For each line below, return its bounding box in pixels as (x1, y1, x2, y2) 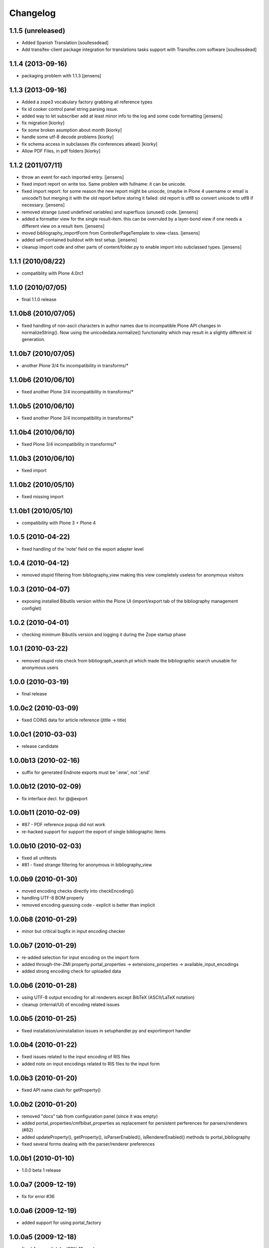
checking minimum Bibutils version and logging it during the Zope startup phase (21, 631, 186, 637)
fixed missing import (21, 493, 64, 499)
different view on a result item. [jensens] (21, 223, 105, 229)
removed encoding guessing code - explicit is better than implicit (21, 902, 155, 908)
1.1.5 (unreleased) (9, 26, 66, 35)
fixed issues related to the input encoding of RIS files (21, 1054, 131, 1060)
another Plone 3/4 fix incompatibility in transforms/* (21, 362, 129, 369)
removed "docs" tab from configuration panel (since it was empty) (21, 1113, 158, 1119)
